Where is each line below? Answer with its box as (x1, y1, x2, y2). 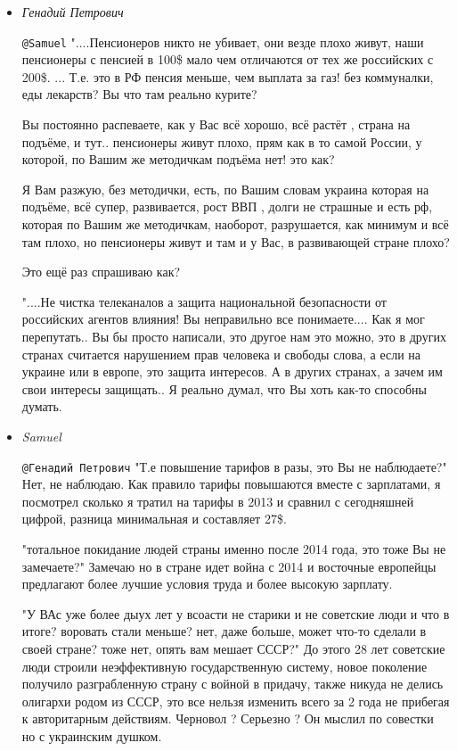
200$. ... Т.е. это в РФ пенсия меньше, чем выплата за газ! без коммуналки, (21, 67, 434, 86)
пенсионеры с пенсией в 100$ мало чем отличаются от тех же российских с (21, 50, 434, 69)
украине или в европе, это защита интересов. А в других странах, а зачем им (21, 362, 443, 381)
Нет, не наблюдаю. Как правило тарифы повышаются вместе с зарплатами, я (21, 475, 441, 493)
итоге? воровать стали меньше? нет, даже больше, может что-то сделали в (21, 622, 427, 640)
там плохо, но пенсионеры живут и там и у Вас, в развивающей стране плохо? (21, 232, 450, 251)
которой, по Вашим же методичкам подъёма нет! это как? (21, 150, 335, 169)
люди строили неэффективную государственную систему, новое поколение (21, 656, 428, 675)
